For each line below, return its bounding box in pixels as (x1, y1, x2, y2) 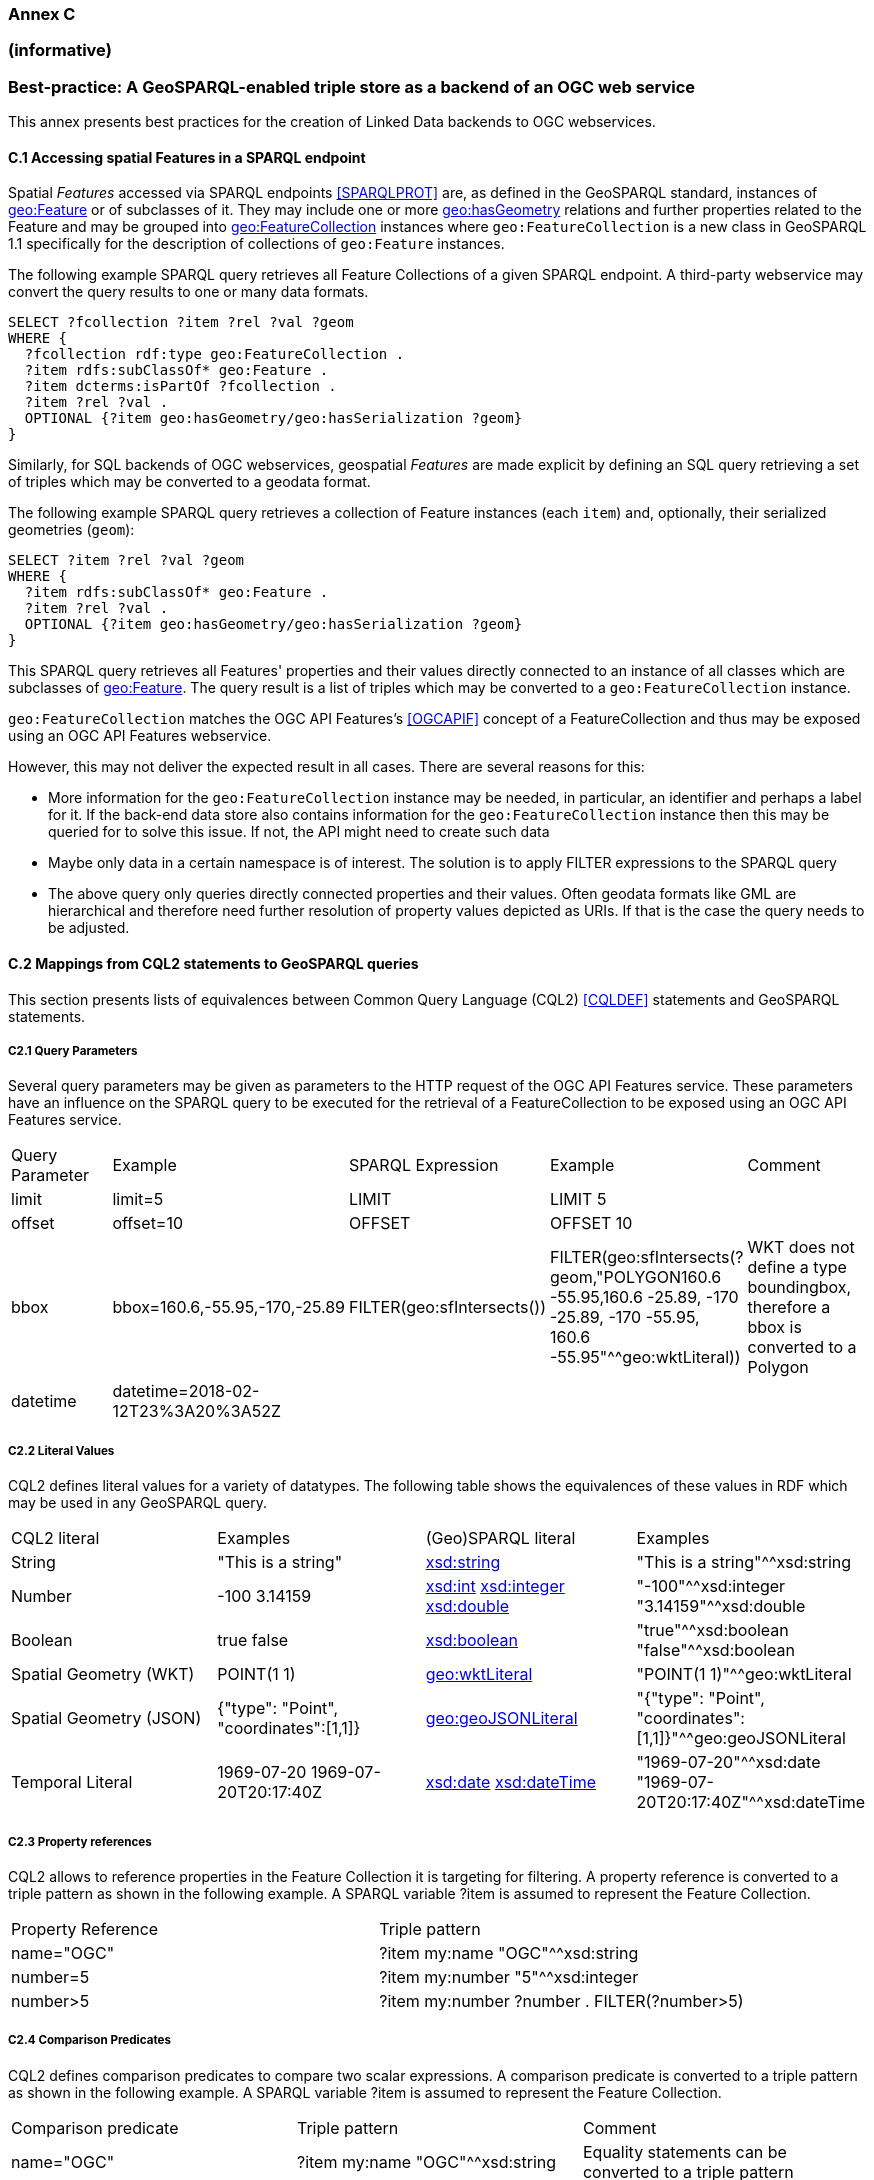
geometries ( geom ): (8, 521, 135, 539)
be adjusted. (48, 919, 130, 937)
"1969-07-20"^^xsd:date (636, 1752, 821, 1773)
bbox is (747, 1317, 802, 1338)
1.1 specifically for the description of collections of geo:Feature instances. (8, 235, 505, 253)
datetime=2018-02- (112, 1381, 260, 1402)
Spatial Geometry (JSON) (11, 1708, 202, 1729)
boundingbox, (747, 1277, 852, 1298)
